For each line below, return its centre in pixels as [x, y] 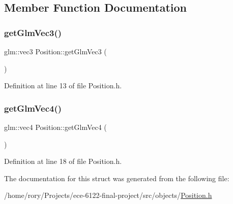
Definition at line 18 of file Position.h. [63, 161]
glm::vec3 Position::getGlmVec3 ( [55, 51]
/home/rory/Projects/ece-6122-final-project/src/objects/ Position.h [108, 195]
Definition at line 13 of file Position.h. [63, 86]
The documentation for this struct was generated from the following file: [117, 178]
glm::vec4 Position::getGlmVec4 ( [55, 127]
